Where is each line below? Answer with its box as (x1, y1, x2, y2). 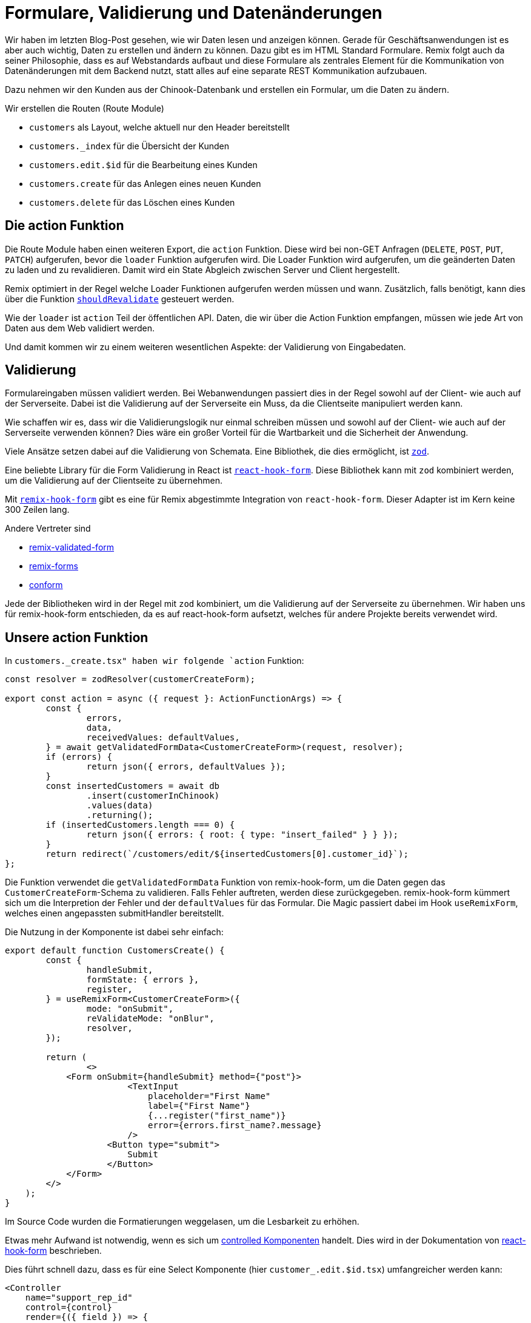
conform (29, 580, 63, 590)
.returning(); (86, 810, 153, 821)
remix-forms (29, 561, 78, 572)
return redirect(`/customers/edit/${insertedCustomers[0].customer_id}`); (45, 849, 409, 859)
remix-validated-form (29, 542, 115, 553)
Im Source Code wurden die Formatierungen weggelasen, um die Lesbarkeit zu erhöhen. (5, 1216, 359, 1227)
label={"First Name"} (148, 1101, 250, 1111)
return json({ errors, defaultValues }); (86, 762, 286, 772)
